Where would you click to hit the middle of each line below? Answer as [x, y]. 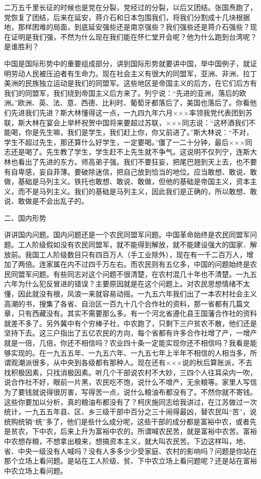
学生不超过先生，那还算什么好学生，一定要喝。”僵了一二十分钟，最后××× [125, 142]
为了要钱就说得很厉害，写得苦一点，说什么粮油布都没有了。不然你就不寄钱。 [130, 391]
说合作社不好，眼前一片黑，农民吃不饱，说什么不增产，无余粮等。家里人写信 [130, 382]
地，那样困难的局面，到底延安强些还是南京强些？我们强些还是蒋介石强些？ [127, 27]
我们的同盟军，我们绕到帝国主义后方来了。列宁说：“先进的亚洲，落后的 [122, 93]
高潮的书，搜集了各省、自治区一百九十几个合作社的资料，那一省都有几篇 [123, 303]
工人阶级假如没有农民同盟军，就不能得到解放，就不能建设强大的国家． [134, 245]
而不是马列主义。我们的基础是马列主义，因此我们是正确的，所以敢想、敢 [137, 191]
